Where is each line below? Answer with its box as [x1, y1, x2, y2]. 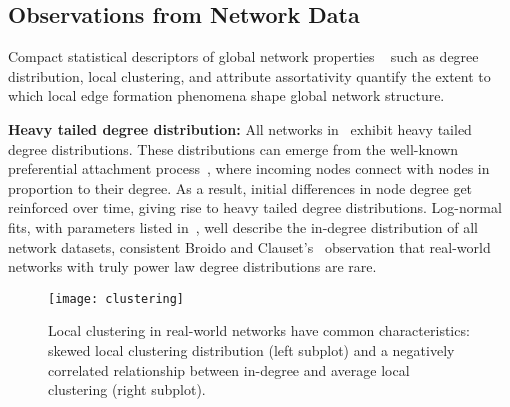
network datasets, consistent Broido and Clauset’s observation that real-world [8, 236, 491, 257]
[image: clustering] [48, 291, 185, 306]
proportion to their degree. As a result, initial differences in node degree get [8, 177, 473, 198]
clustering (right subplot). [48, 379, 206, 400]
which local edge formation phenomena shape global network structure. [8, 85, 445, 106]
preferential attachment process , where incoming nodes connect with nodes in [8, 158, 490, 179]
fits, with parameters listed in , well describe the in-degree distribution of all [8, 216, 478, 237]
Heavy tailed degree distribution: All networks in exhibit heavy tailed [8, 118, 472, 139]
